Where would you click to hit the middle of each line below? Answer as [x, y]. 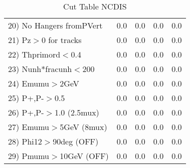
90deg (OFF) [76, 141]
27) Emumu [29, 127]
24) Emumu [29, 83]
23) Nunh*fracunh [40, 69]
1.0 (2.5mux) [77, 112]
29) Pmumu [29, 156]
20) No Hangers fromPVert [55, 25]
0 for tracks [61, 40]
